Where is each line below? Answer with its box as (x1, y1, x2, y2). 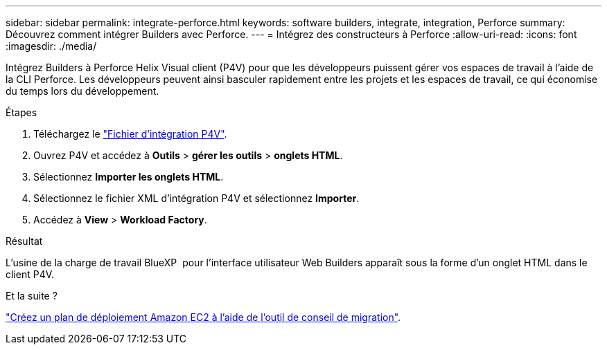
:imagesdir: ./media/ (6, 40, 97, 52)
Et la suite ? (6, 290, 58, 302)
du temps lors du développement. (6, 85, 159, 97)
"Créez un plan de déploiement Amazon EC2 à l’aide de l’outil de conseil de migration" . (6, 311, 401, 323)
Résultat (6, 235, 43, 247)
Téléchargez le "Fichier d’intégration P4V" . (33, 128, 227, 140)
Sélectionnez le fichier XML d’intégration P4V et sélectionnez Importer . (33, 192, 360, 204)
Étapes (6, 107, 37, 118)
